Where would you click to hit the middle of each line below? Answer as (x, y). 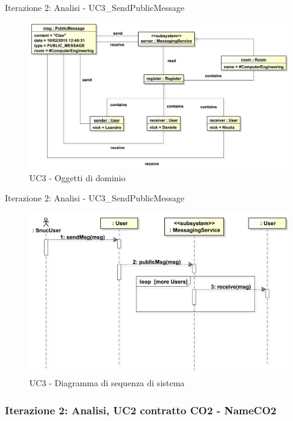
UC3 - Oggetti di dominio (78, 177)
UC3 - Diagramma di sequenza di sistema (107, 383)
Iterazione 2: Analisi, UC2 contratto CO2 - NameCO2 (141, 410)
